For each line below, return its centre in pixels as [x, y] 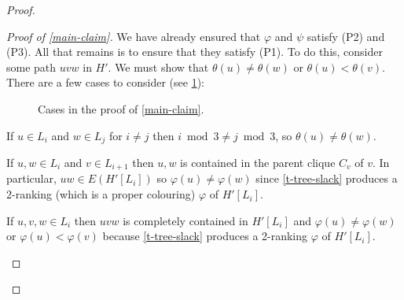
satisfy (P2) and [346, 36]
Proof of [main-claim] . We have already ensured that [134, 36]
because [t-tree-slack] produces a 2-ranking [205, 236]
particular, [31, 178]
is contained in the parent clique [258, 163]
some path [31, 67]
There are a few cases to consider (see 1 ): [105, 82]
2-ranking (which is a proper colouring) [101, 194]
